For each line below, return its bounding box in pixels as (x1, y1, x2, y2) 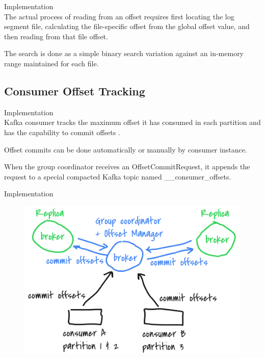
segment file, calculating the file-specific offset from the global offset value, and (4, 21, 250, 32)
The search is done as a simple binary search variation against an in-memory (4, 48, 244, 59)
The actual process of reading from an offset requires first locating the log (4, 11, 234, 21)
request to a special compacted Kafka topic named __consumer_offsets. (4, 171, 231, 182)
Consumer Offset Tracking (4, 83, 145, 98)
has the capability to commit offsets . (4, 126, 120, 137)
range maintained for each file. (4, 58, 99, 68)
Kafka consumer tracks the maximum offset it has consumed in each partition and (4, 117, 261, 127)
